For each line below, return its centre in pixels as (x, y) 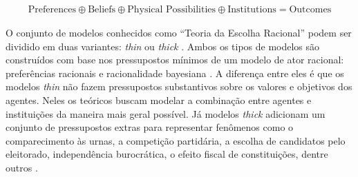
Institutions (252, 10)
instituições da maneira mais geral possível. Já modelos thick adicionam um (166, 113)
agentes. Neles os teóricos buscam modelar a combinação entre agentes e (159, 100)
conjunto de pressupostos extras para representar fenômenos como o (150, 127)
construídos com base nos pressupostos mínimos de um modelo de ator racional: (175, 60)
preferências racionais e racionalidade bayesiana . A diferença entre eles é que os (175, 73)
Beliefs (102, 10)
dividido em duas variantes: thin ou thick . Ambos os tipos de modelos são (163, 46)
